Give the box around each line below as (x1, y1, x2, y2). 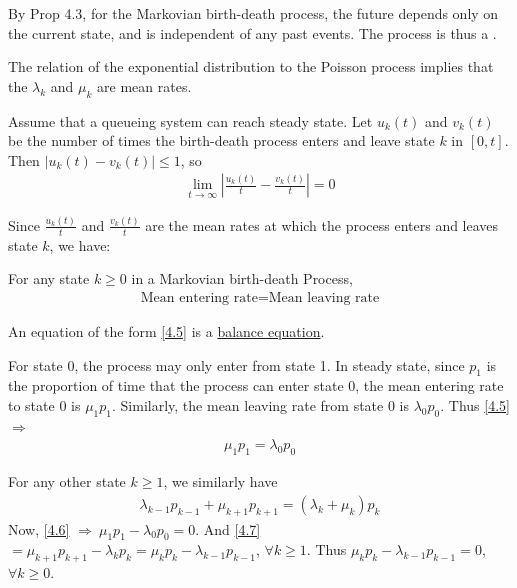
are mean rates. (97, 75, 192, 96)
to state (8, 394, 55, 415)
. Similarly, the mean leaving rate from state (112, 394, 384, 415)
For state (8, 354, 63, 375)
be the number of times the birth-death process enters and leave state (8, 130, 435, 151)
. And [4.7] (195, 518, 261, 539)
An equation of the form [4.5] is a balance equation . (8, 320, 325, 341)
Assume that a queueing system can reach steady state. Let (8, 110, 373, 131)
